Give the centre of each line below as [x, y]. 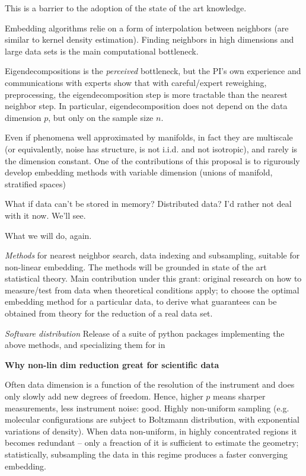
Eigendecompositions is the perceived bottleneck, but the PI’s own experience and [153, 71]
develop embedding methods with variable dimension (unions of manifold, [139, 172]
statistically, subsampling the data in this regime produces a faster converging [146, 454]
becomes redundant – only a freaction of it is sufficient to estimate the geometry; [152, 443]
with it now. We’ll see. [45, 215]
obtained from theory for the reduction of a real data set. [109, 313]
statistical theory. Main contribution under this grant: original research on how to [153, 278]
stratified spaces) [35, 183]
